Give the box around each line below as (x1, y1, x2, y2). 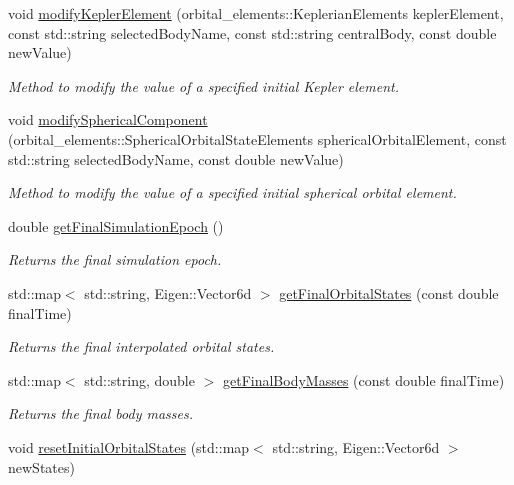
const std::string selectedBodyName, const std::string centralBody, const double (8, 22, 497, 43)
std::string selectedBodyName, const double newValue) (8, 148, 344, 169)
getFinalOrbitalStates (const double (279, 282, 499, 303)
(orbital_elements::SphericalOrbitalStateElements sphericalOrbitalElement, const (8, 128, 507, 149)
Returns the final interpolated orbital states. (8, 336, 275, 357)
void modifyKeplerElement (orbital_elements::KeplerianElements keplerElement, (8, 3, 504, 23)
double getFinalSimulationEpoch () (8, 215, 224, 236)
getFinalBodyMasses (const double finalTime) (222, 369, 505, 390)
